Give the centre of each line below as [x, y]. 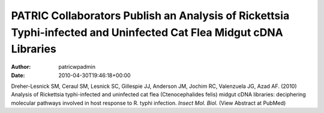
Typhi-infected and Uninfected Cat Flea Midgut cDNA [147, 32]
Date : [18, 75]
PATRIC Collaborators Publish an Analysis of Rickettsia [150, 16]
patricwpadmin [77, 67]
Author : [21, 67]
